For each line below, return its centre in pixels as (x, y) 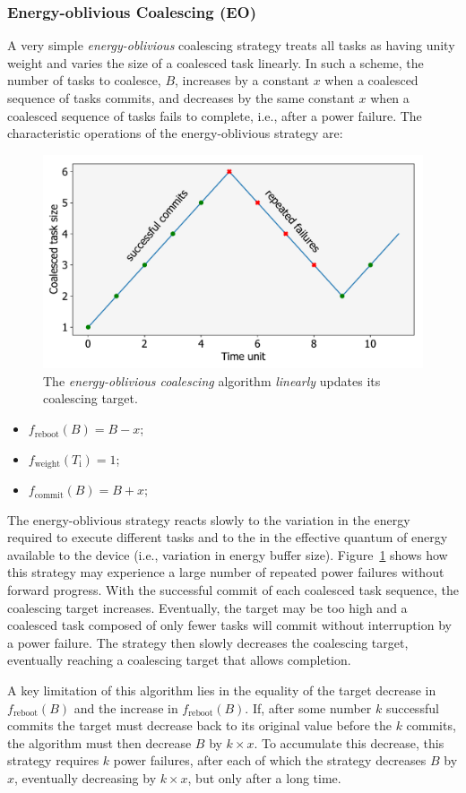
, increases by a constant (242, 80)
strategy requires (53, 760)
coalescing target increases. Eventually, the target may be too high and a (207, 607)
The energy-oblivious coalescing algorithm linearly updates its (212, 380)
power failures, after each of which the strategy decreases (270, 760)
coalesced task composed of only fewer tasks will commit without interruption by (229, 625)
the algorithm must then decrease (99, 742)
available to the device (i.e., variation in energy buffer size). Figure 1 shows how (228, 554)
